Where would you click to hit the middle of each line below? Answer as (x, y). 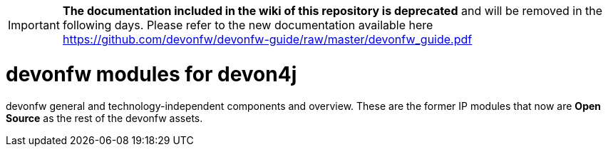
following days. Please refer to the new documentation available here (248, 25)
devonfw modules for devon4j (151, 74)
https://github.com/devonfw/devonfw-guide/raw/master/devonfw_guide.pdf (267, 39)
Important (34, 25)
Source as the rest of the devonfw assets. (104, 118)
